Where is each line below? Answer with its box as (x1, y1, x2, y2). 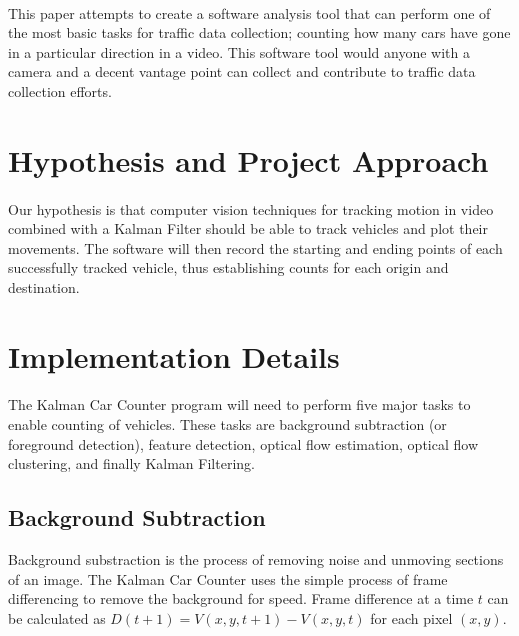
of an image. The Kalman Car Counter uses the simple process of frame (8, 568, 448, 589)
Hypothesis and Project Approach (8, 139, 489, 180)
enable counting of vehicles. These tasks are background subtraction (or (8, 414, 447, 435)
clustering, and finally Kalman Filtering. (8, 453, 255, 474)
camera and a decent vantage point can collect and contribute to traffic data (8, 61, 476, 82)
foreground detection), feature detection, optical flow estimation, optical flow (8, 433, 478, 454)
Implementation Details (8, 335, 340, 376)
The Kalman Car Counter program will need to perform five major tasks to (8, 394, 471, 415)
